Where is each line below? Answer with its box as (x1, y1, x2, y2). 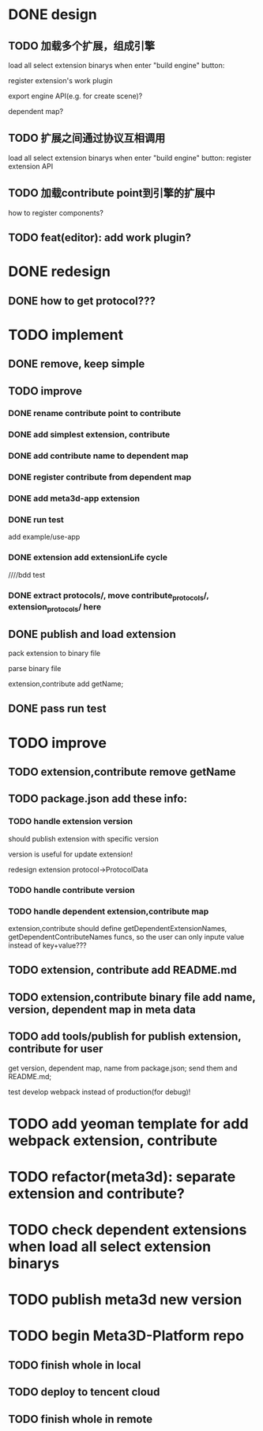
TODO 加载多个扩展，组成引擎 (8, 39, 156, 52)
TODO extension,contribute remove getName (8, 765, 236, 778)
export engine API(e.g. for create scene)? (8, 91, 143, 101)
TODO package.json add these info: (8, 792, 188, 806)
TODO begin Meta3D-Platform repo (8, 1327, 245, 1345)
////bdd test (8, 570, 46, 579)
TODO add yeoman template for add (8, 1115, 249, 1132)
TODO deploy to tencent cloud (8, 1385, 160, 1399)
